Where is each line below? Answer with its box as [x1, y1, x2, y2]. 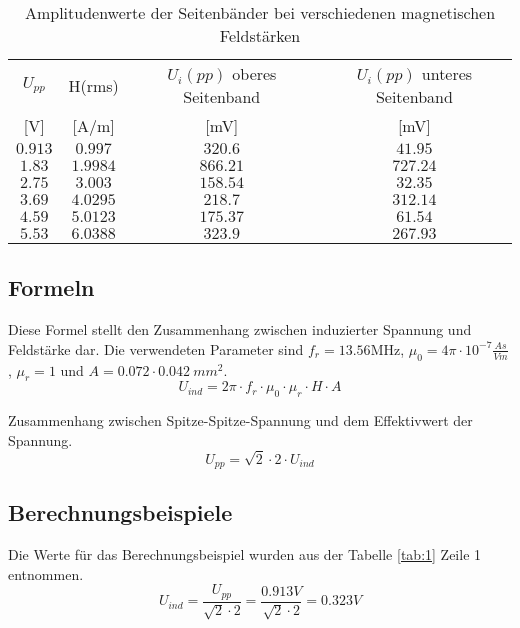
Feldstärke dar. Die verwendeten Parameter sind [8, 338, 304, 359]
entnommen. [8, 563, 84, 584]
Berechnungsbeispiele [8, 497, 233, 528]
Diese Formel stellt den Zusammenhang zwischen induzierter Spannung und [8, 319, 472, 340]
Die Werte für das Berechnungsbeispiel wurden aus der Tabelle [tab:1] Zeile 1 [8, 544, 482, 565]
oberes [232, 62, 277, 85]
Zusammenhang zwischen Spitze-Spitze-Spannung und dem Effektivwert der [8, 410, 473, 431]
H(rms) [68, 73, 119, 97]
